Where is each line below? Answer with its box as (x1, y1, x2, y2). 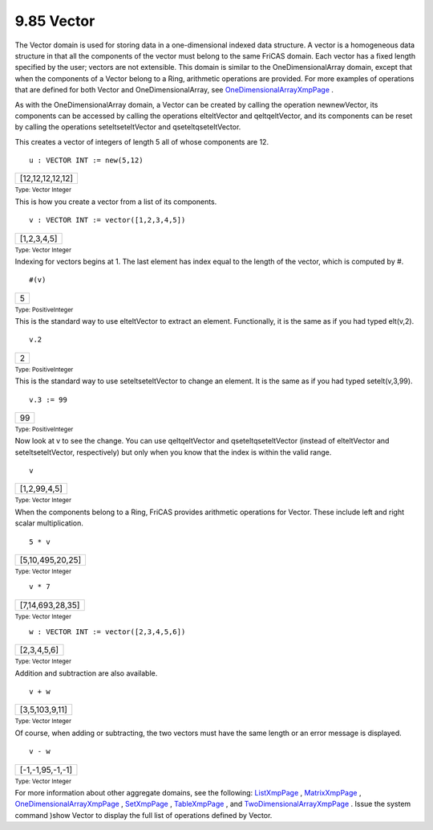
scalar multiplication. (14, 518, 83, 528)
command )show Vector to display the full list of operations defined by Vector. (14, 810, 273, 820)
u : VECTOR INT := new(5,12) (29, 156, 144, 165)
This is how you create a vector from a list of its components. (14, 197, 217, 206)
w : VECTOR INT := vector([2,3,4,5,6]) (29, 627, 186, 636)
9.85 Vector (14, 12, 95, 30)
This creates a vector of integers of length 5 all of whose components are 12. (14, 137, 269, 146)
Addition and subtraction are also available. (14, 668, 158, 678)
